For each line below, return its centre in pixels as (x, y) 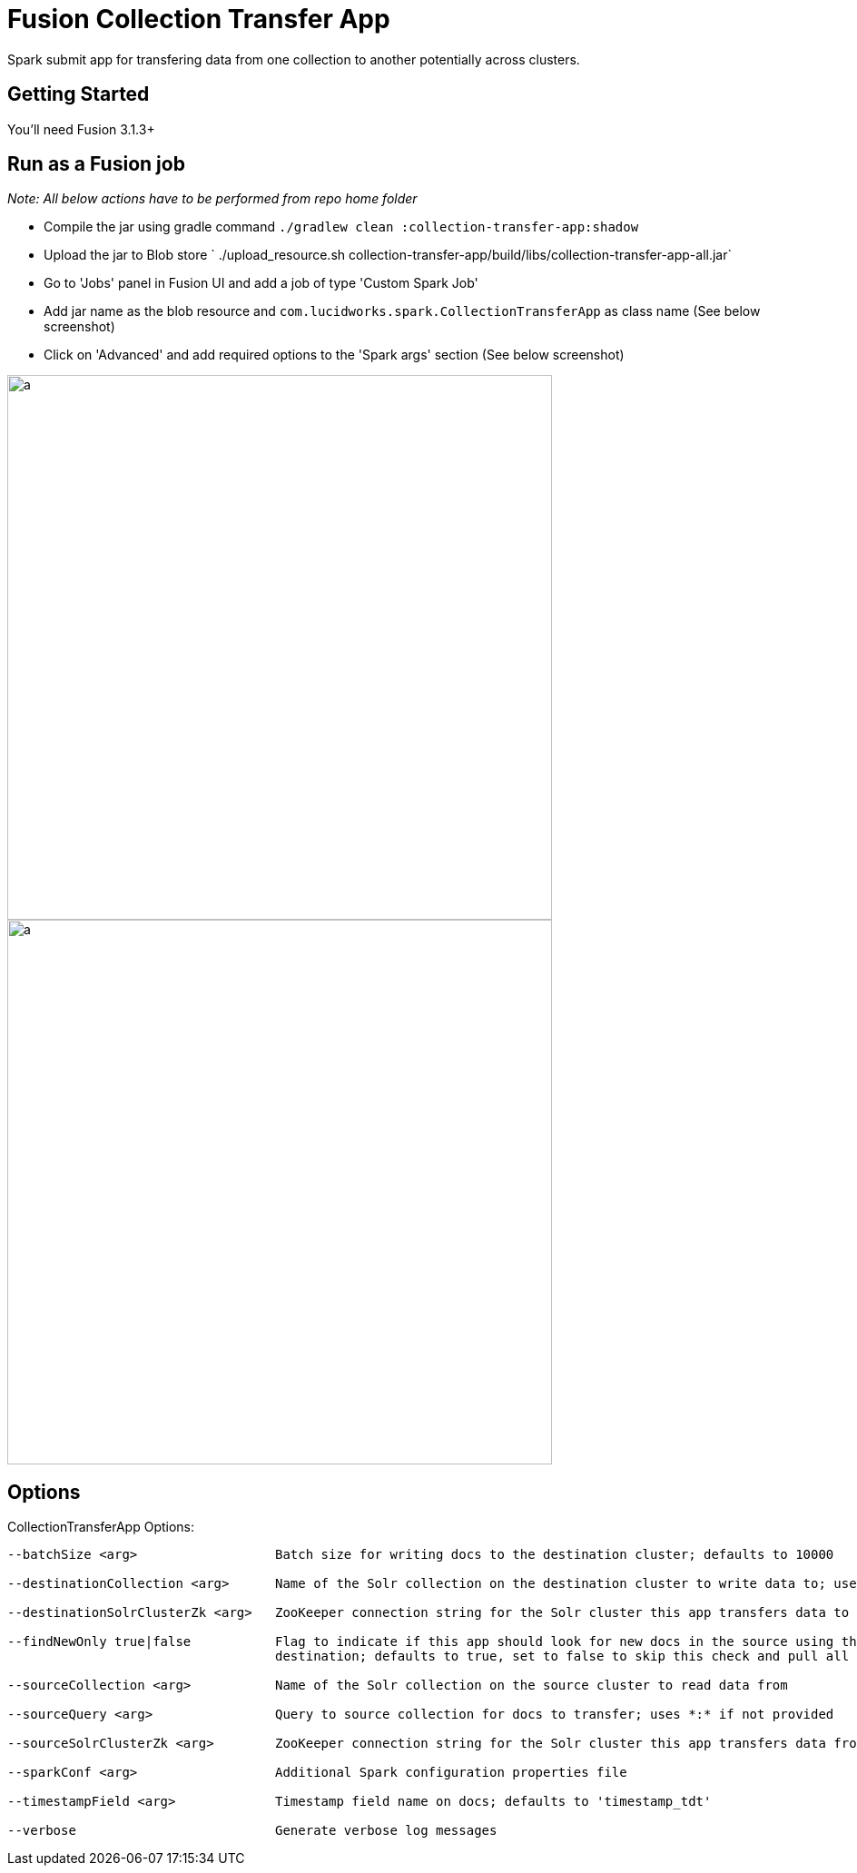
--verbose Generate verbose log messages (252, 1831)
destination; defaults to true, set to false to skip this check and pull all (562, 1656)
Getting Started (79, 94)
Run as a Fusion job (96, 164)
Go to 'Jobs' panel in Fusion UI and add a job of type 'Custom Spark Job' (261, 283)
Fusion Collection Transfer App (199, 19)
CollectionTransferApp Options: (101, 1527)
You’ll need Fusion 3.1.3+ (81, 129)
